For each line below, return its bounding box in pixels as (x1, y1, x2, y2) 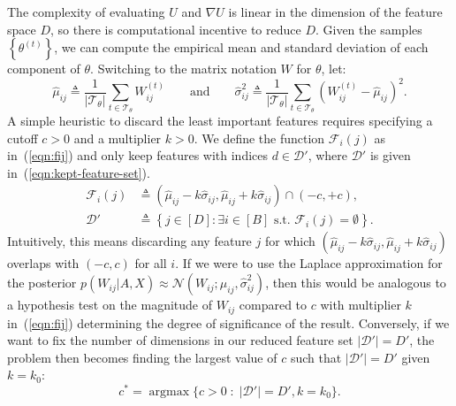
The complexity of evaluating (7, 3, 165, 20)
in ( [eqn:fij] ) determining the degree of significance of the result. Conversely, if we (7, 313, 450, 332)
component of (7, 59, 80, 78)
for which (264, 232, 315, 250)
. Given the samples (315, 19, 422, 38)
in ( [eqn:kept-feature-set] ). (7, 163, 150, 181)
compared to (239, 295, 308, 314)
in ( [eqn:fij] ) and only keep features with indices (7, 146, 269, 165)
